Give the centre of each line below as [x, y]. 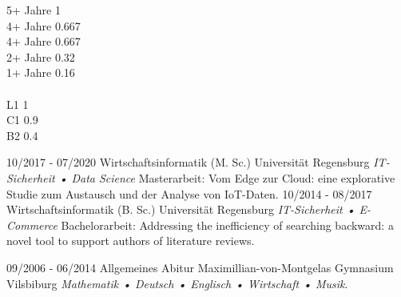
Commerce [32, 225]
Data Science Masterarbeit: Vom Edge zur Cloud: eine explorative [233, 177]
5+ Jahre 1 [34, 10]
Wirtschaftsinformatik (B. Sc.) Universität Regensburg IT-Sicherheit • [181, 209]
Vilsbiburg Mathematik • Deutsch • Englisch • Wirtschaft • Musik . [177, 283]
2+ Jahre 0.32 [41, 56]
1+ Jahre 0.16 [41, 72]
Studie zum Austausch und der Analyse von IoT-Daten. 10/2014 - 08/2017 [189, 193]
